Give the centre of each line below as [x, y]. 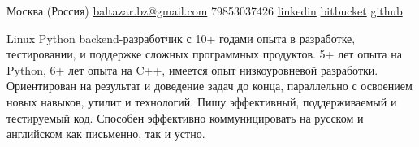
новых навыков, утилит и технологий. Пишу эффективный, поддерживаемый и [202, 101]
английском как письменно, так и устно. [106, 134]
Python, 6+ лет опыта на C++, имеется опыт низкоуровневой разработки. [192, 69]
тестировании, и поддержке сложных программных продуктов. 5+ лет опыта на [204, 54]
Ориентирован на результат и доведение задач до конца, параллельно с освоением [209, 86]
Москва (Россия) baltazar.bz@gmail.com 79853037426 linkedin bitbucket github [205, 11]
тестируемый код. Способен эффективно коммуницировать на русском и [185, 117]
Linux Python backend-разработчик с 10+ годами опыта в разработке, [181, 38]
